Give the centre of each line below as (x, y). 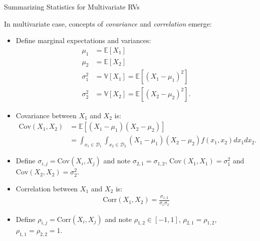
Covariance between (46, 115)
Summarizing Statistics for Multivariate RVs (72, 7)
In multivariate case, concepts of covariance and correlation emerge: (108, 23)
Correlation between (47, 188)
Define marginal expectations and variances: (83, 40)
